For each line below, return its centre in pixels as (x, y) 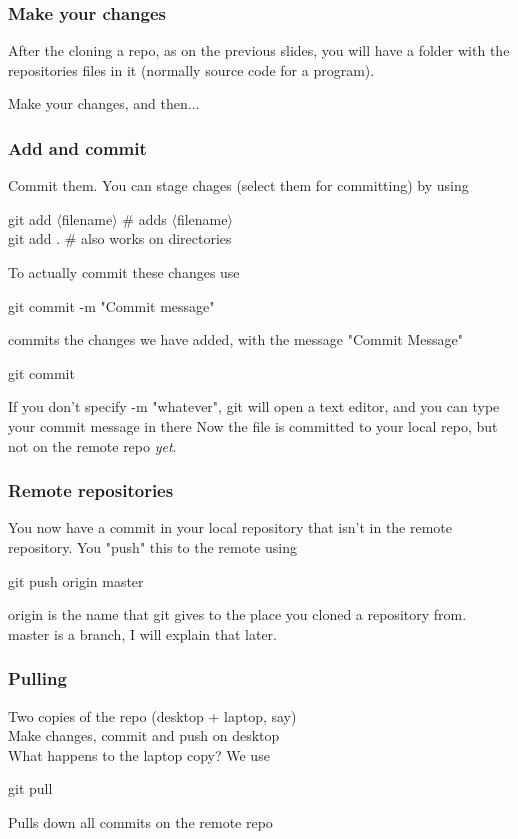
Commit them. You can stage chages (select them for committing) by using (238, 185)
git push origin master (76, 580)
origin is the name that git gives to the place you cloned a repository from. (237, 614)
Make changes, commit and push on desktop (144, 735)
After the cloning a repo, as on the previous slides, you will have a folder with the (259, 50)
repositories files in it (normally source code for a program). (191, 69)
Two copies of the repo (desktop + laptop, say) (152, 715)
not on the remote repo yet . (92, 445)
